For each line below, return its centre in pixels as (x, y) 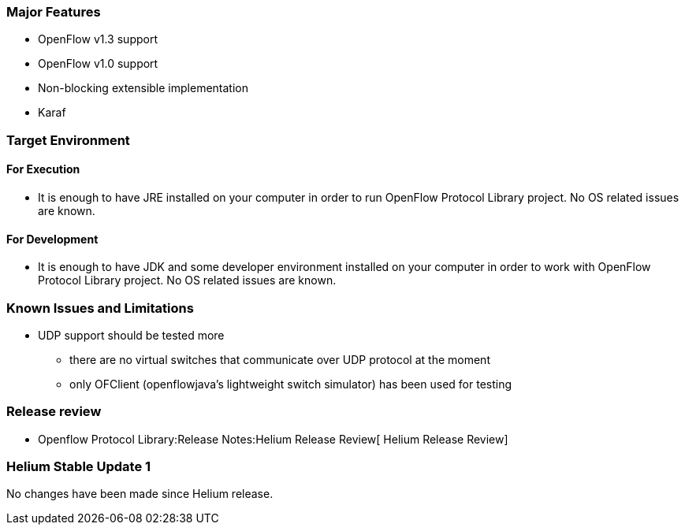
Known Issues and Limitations (100, 308)
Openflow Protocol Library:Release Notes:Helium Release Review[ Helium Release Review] (273, 439)
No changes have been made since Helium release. (140, 494)
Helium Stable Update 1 (79, 467)
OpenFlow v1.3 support (98, 39)
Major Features (54, 12)
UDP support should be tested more (131, 335)
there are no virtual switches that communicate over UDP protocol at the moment (280, 359)
